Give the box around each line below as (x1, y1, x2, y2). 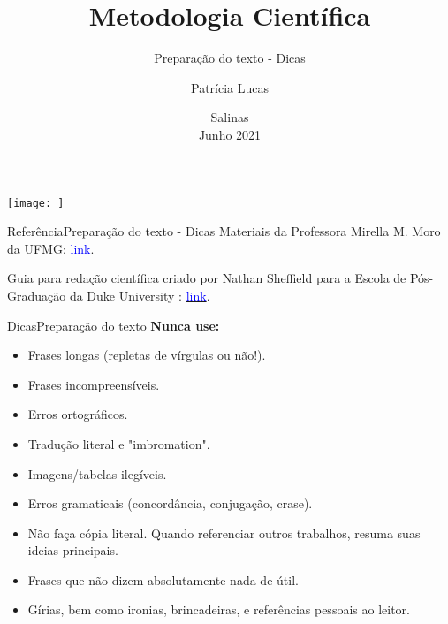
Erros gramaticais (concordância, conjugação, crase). (27, 494, 313, 513)
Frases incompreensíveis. (27, 375, 160, 393)
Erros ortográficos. (27, 405, 128, 423)
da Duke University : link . (69, 285, 210, 304)
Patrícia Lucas (190, 78, 269, 96)
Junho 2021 (198, 125, 262, 143)
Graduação (7, 285, 66, 304)
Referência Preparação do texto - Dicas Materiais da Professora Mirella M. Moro (7, 222, 441, 240)
